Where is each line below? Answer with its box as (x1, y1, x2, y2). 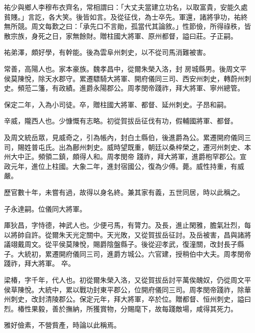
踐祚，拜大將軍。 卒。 (4, 258, 75, 268)
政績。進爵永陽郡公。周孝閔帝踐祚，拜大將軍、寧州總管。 (58, 83, 244, 93)
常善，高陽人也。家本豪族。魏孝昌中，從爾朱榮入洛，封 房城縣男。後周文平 (4, 63, 247, 73)
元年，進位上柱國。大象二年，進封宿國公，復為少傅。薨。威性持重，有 (10, 161, 237, 171)
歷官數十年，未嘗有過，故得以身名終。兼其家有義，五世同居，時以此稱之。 (4, 187, 244, 197)
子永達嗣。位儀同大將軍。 (4, 203, 86, 214)
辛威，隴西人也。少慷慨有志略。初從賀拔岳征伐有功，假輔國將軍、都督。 (4, 116, 237, 126)
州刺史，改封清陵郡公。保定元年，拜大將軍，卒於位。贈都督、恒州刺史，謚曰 (4, 294, 251, 304)
